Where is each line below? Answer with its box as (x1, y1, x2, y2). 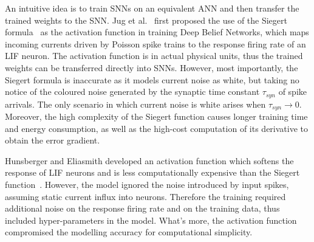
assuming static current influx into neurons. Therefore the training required (5, 190, 286, 202)
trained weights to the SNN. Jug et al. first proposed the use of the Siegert (5, 13, 287, 26)
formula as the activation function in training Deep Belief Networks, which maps (5, 26, 309, 38)
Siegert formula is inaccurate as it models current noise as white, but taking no (5, 73, 299, 86)
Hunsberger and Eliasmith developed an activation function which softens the (5, 154, 294, 167)
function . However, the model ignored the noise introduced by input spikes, (5, 178, 289, 191)
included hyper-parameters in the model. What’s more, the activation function (5, 213, 297, 226)
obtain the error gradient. (5, 134, 100, 147)
